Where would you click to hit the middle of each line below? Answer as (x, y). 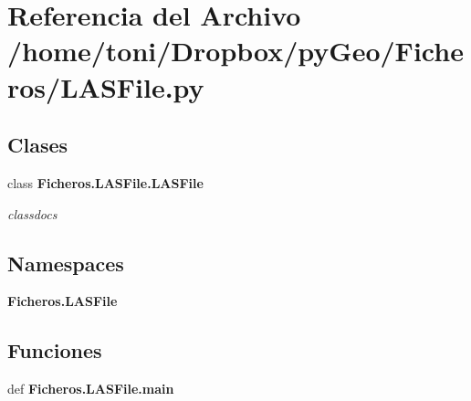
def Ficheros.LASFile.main (91, 389)
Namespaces (66, 263)
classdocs (32, 213)
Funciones (55, 350)
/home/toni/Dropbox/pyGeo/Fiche (235, 51)
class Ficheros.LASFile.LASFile (105, 182)
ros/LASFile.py (106, 86)
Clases (38, 145)
